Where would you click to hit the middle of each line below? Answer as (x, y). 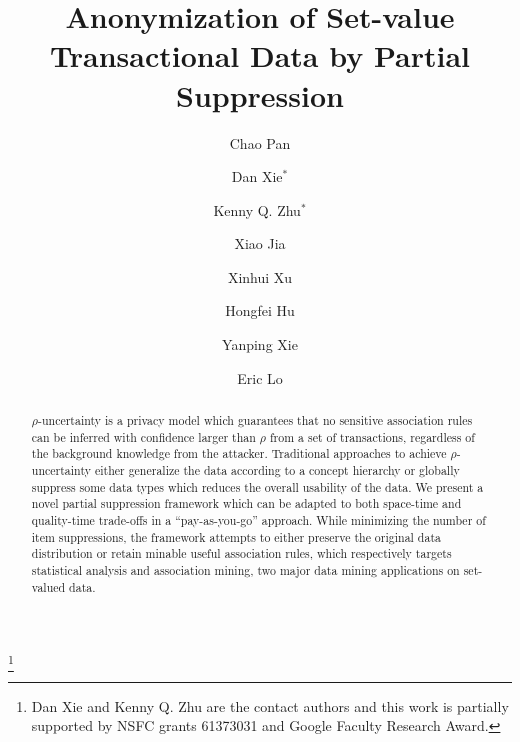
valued (48, 586)
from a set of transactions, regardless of (372, 436)
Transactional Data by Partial (260, 55)
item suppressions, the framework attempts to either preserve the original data (236, 536)
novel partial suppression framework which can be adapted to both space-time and (246, 503)
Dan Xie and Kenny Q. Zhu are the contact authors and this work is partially (270, 705)
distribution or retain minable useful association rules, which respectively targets (241, 553)
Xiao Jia (260, 243)
